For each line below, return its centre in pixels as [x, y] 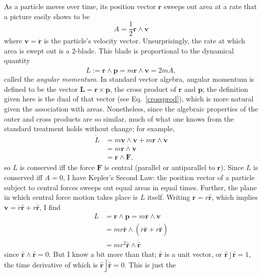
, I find [50, 207]
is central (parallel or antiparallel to [160, 167]
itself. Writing [169, 197]
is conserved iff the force [57, 167]
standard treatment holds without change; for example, [89, 128]
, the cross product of [143, 89]
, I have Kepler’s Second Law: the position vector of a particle [159, 177]
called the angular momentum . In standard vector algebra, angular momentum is [129, 79]
